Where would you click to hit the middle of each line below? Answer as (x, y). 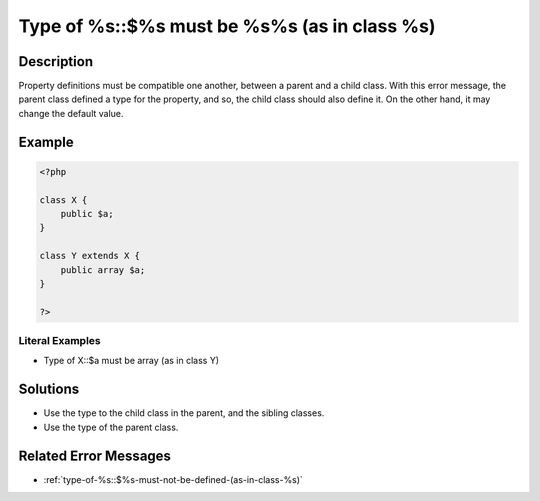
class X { (63, 199)
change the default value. (71, 113)
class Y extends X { (89, 256)
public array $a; (103, 269)
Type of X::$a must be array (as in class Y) (131, 361)
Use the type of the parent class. (111, 427)
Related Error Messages (95, 455)
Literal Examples (59, 341)
